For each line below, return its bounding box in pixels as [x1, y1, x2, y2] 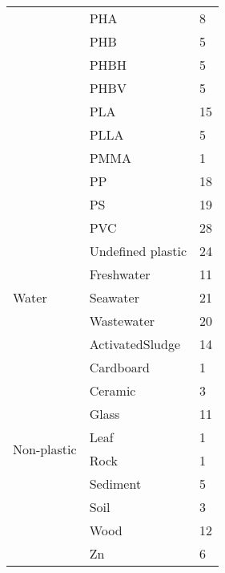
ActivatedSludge [89, 335, 181, 353]
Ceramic [89, 381, 136, 400]
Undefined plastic [89, 242, 187, 260]
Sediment [89, 474, 142, 493]
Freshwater [89, 265, 151, 283]
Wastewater [89, 311, 155, 330]
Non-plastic [13, 439, 77, 458]
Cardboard [89, 358, 150, 376]
